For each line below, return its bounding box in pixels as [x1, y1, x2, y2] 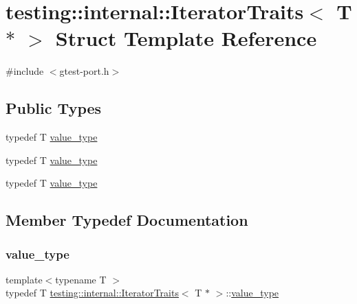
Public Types [6, 97, 102, 119]
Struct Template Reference [55, 24, 317, 52]
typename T [55, 272, 107, 286]
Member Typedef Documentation [6, 209, 248, 231]
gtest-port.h [59, 64, 109, 78]
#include [6, 64, 44, 78]
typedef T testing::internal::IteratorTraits [6, 285, 179, 300]
